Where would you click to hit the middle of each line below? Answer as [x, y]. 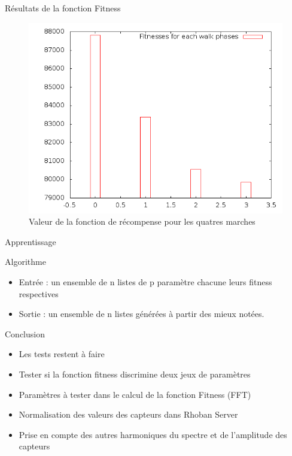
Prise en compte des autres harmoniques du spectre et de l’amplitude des [153, 434]
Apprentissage [31, 241]
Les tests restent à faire [62, 354]
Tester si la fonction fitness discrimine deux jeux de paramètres [135, 374]
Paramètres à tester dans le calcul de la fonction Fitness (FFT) [135, 394]
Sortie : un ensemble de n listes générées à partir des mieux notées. [142, 314]
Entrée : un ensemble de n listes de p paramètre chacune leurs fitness [145, 281]
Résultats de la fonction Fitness [63, 8]
